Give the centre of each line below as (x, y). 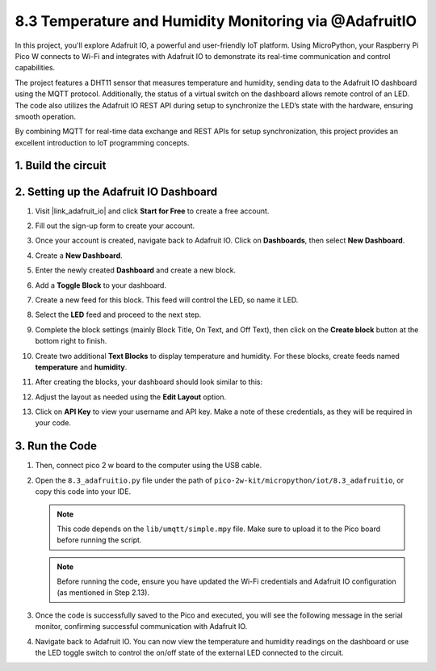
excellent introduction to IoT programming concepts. (102, 142)
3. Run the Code (56, 446)
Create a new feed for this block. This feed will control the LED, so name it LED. (167, 300)
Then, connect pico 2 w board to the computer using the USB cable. (149, 466)
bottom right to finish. (71, 341)
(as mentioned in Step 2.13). (103, 593)
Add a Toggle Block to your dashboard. (101, 285)
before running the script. (99, 540)
